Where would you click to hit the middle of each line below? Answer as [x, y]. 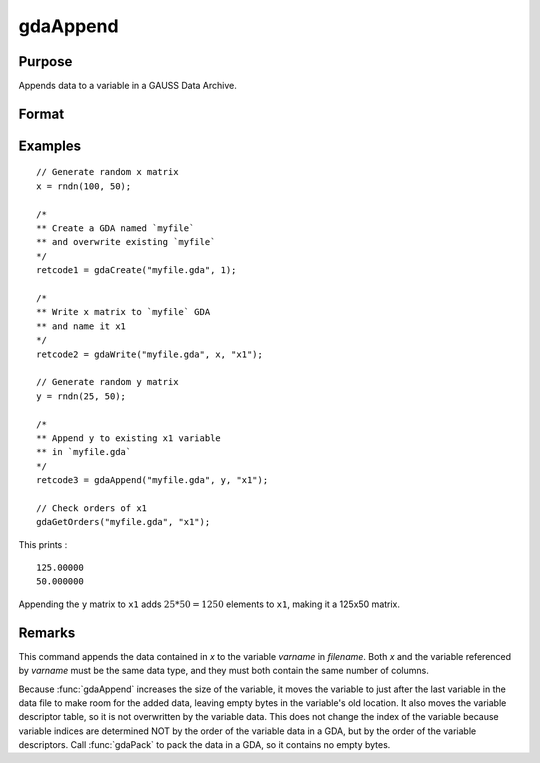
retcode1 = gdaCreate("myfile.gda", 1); [136, 270]
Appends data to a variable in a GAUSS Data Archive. [127, 86]
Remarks [47, 632]
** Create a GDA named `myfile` [115, 228]
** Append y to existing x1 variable [129, 438]
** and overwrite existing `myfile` [126, 242]
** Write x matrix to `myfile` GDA [123, 312]
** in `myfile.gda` [84, 452]
